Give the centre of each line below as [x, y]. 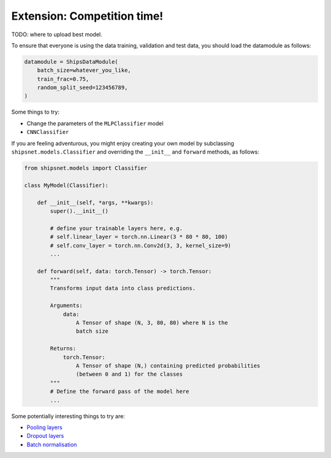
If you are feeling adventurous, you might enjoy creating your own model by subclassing [123, 143]
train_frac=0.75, [63, 79]
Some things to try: [35, 112]
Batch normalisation [52, 444]
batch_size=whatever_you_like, [84, 70]
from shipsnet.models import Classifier [86, 168]
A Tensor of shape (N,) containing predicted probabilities [168, 366]
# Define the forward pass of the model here [120, 392]
